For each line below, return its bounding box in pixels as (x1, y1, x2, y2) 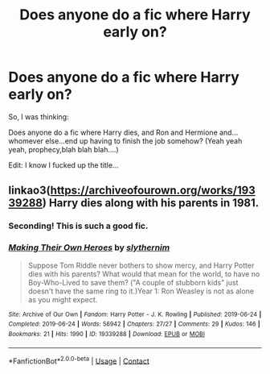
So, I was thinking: (8, 111, 70, 122)
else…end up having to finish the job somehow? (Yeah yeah (45, 135, 243, 146)
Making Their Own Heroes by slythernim (8, 242, 170, 253)
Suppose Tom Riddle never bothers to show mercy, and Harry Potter (27, 260, 255, 270)
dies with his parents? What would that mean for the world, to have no (27, 268, 260, 279)
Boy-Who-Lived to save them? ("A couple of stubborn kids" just (27, 277, 239, 287)
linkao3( (8, 184, 51, 197)
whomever (8, 135, 44, 146)
